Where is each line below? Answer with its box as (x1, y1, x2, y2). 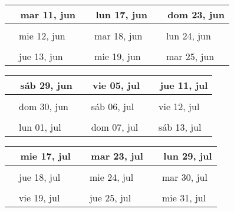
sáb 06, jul (91, 100, 134, 113)
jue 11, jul (160, 78, 208, 92)
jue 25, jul (89, 191, 131, 204)
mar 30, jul (162, 170, 207, 184)
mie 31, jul (162, 191, 206, 204)
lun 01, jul (19, 120, 61, 134)
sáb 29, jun (20, 78, 72, 92)
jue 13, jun (19, 49, 63, 63)
